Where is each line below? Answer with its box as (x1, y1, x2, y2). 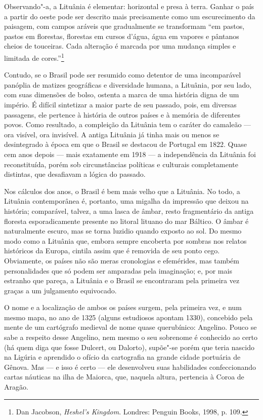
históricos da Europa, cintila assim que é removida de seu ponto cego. (4, 245, 220, 256)
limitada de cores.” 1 (4, 51, 64, 63)
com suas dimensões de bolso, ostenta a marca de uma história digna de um (4, 89, 239, 100)
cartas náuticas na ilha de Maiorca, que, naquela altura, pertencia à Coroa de (4, 371, 244, 382)
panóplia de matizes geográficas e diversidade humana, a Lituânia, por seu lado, (4, 79, 252, 90)
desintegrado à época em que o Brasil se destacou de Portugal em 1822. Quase (4, 139, 247, 149)
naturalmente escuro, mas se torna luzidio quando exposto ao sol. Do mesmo (4, 225, 242, 236)
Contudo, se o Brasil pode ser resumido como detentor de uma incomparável (4, 69, 241, 80)
